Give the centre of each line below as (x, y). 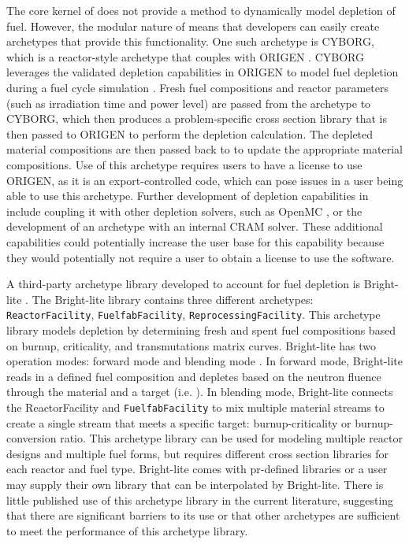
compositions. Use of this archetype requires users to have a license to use (184, 164)
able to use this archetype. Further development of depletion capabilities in (188, 196)
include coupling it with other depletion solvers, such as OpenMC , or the (184, 211)
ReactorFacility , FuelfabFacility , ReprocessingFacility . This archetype (193, 315)
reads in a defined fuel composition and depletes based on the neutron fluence (194, 376)
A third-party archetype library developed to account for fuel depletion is (184, 284)
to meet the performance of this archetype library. (127, 530)
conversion (32, 438)
